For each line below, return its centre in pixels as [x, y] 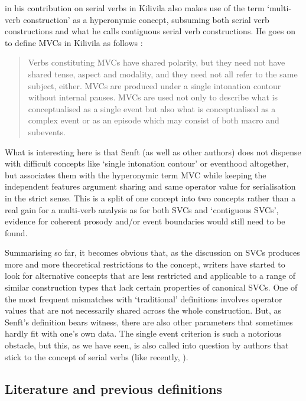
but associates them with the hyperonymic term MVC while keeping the [136, 175]
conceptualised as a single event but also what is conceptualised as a [152, 108]
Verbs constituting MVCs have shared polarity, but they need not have [157, 62]
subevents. [47, 131]
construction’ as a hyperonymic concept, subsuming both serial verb [146, 19]
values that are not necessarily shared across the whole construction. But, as [143, 310]
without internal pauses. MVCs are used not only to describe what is [153, 97]
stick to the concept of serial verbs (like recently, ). [97, 356]
